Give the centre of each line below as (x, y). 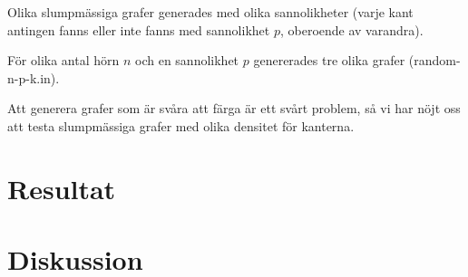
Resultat (62, 188)
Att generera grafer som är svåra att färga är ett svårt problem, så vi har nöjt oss (234, 108)
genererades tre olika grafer (329, 60)
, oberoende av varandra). (351, 29)
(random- (434, 60)
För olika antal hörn (63, 60)
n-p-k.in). (34, 77)
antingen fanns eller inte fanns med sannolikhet (139, 29)
